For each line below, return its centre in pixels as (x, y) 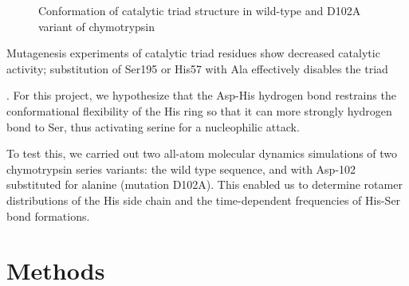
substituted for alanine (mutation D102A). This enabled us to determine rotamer (204, 184)
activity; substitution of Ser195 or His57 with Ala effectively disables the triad (197, 68)
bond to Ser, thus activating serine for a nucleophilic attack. (153, 126)
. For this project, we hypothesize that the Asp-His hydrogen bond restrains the (201, 95)
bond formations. (48, 215)
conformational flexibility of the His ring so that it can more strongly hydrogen (199, 110)
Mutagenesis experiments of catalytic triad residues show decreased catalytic (193, 53)
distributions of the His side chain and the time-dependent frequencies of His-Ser (204, 200)
